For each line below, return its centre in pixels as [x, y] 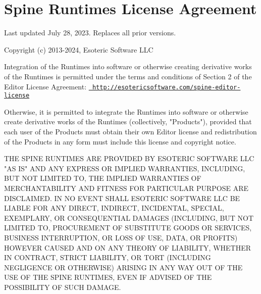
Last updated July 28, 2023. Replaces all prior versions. [90, 33]
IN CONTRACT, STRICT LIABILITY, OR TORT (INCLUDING [108, 257]
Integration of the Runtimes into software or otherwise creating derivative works [128, 66]
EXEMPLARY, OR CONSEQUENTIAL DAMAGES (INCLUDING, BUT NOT [129, 217]
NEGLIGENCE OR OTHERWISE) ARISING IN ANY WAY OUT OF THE [123, 267]
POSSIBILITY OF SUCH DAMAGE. [63, 287]
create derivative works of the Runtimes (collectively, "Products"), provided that [128, 121]
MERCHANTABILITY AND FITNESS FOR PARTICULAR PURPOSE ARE [126, 188]
